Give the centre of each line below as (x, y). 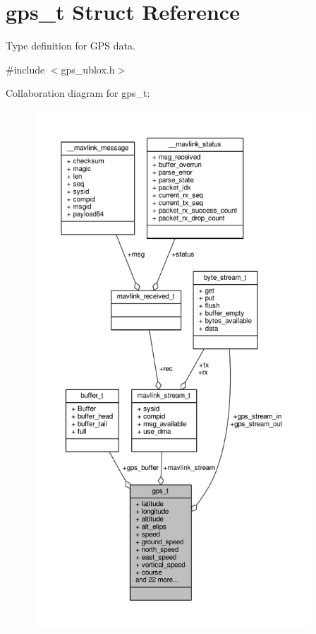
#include (25, 69)
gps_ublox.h (88, 69)
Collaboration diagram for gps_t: (78, 93)
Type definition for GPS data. (71, 46)
